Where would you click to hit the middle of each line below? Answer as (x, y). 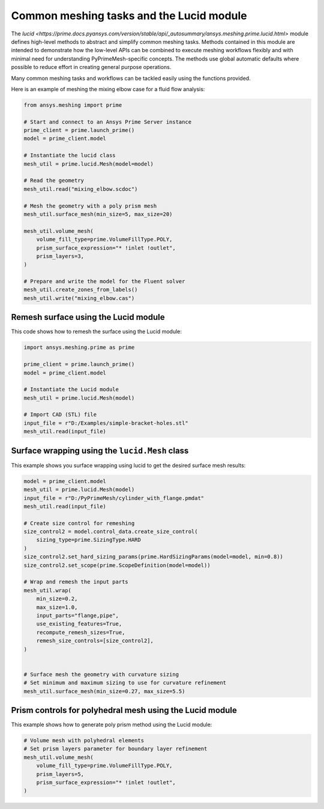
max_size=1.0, (57, 607)
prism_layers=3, (60, 256)
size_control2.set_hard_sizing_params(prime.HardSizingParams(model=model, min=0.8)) (153, 557)
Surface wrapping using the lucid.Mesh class (100, 450)
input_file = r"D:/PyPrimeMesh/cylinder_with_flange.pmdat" (114, 498)
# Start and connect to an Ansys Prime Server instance (108, 122)
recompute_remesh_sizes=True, (81, 632)
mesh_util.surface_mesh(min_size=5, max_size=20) (98, 214)
